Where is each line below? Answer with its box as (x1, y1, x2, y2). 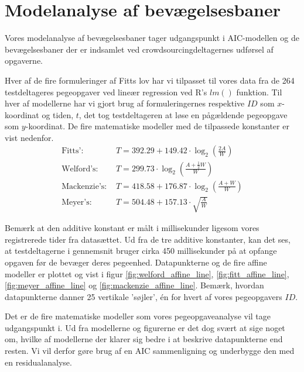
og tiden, (42, 108, 74, 120)
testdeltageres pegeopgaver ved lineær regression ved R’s (5, 85, 207, 98)
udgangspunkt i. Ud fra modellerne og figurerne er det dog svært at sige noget (5, 321, 285, 333)
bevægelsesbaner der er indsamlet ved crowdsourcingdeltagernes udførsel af (5, 43, 274, 55)
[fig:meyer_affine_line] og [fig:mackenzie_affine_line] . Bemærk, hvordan (5, 279, 264, 291)
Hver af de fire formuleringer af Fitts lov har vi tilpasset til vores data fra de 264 (5, 74, 295, 86)
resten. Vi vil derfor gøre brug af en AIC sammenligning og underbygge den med (5, 345, 295, 357)
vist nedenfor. (5, 131, 54, 143)
